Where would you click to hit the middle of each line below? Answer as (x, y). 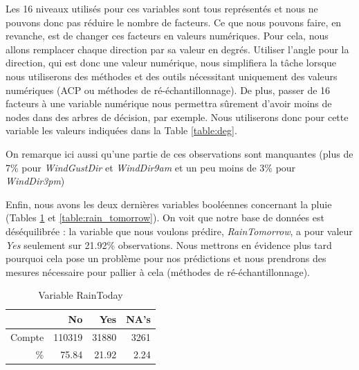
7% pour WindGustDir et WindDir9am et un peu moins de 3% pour (151, 167)
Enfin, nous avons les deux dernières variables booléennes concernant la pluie (169, 204)
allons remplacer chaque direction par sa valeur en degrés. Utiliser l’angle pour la (177, 49)
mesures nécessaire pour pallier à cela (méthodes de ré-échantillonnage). (158, 271)
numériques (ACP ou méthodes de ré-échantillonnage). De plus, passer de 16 (168, 90)
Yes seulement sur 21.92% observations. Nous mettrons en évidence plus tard (169, 244)
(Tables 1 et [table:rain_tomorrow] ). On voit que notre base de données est (165, 218)
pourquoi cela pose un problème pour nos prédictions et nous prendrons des (166, 258)
